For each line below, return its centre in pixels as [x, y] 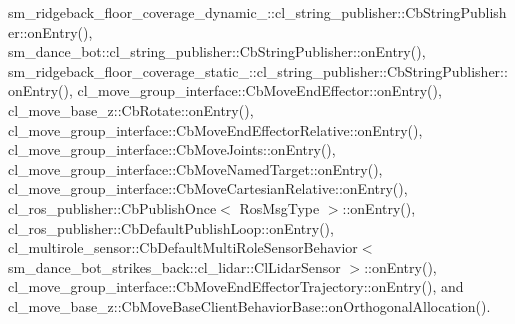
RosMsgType [279, 207]
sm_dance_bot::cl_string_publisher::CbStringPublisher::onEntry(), [217, 51]
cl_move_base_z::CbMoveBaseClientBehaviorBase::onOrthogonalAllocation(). [249, 305]
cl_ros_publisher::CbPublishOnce [112, 207]
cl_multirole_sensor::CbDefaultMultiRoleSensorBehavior [183, 247]
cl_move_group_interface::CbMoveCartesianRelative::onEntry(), [208, 188]
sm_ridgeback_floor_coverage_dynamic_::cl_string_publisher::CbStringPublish [257, 12]
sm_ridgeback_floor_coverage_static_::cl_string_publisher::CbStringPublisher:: [258, 70]
